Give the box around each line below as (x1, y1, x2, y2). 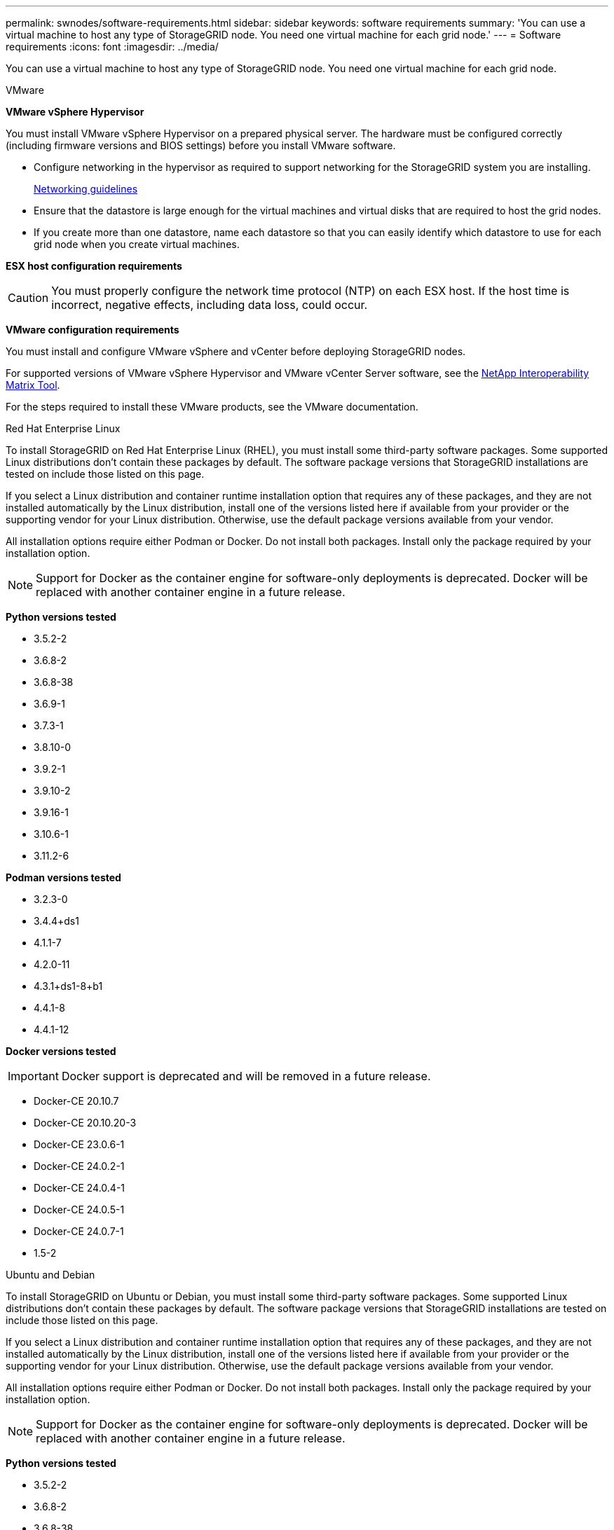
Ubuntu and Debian (6, 1269, 95, 1281)
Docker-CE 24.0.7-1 (34, 1225, 124, 1237)
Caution (8, 291, 49, 305)
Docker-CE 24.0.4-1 (34, 1182, 125, 1194)
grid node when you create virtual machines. (34, 238, 240, 250)
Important (8, 1069, 59, 1083)
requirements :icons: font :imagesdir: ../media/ (6, 41, 219, 53)
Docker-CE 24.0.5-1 (34, 1204, 125, 1215)
